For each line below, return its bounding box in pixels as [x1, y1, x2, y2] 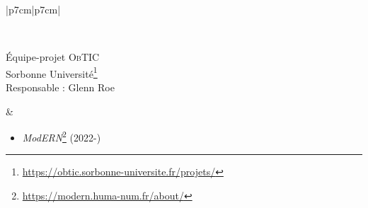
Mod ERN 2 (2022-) [22, 128, 101, 144]
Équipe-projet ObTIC [6, 50, 100, 64]
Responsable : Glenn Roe [6, 80, 115, 95]
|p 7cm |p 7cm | [6, 2, 61, 16]
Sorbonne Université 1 [6, 64, 98, 81]
